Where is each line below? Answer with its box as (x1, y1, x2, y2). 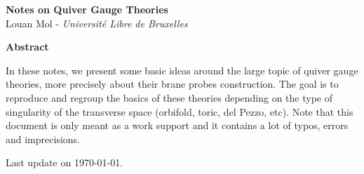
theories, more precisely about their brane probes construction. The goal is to (6, 76, 339, 91)
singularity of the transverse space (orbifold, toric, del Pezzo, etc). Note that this (6, 104, 353, 119)
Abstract (6, 39, 49, 54)
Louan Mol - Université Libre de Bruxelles (6, 15, 188, 30)
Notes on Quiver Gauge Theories (6, 2, 168, 16)
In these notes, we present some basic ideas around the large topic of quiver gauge (6, 62, 358, 77)
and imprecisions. (6, 131, 80, 146)
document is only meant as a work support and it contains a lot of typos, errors (6, 118, 349, 133)
